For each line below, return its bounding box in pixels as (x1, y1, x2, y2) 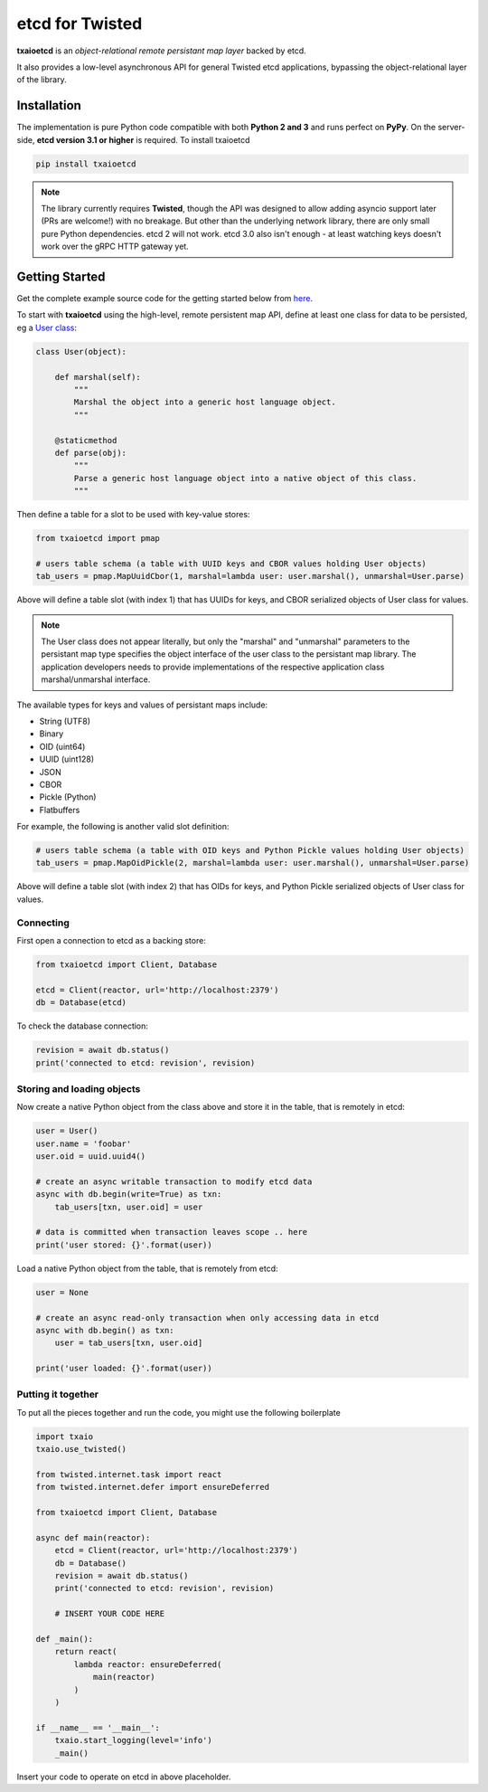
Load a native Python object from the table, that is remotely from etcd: (16, 1263, 279, 1274)
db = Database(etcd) (35, 998, 127, 1008)
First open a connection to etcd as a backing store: (16, 935, 207, 945)
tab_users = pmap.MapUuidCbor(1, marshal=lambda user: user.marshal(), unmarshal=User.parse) (35, 571, 465, 582)
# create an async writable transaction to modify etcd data (35, 1176, 313, 1187)
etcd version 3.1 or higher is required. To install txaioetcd (36, 134, 250, 145)
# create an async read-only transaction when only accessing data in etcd (35, 1313, 380, 1323)
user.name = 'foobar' (35, 1138, 132, 1149)
